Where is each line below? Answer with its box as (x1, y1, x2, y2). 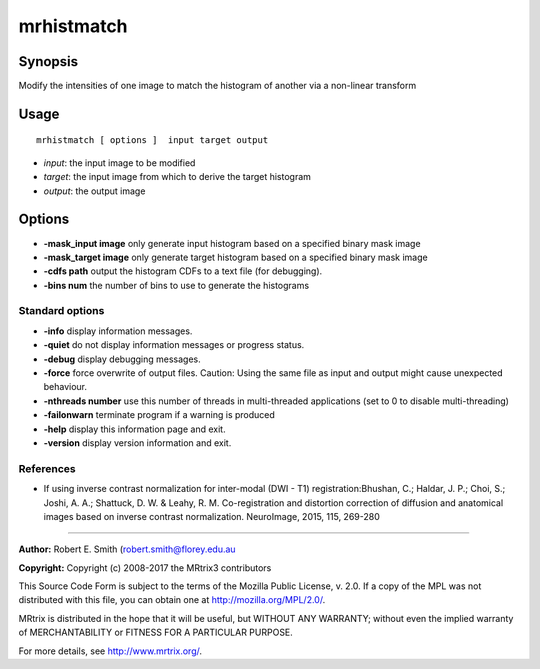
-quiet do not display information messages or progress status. (43, 339, 305, 351)
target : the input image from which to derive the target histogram (43, 171, 312, 183)
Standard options (18, 304, 105, 318)
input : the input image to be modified (43, 156, 196, 169)
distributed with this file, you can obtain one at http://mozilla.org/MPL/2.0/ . (18, 594, 326, 606)
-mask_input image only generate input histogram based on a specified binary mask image (43, 237, 421, 249)
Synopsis (18, 53, 79, 70)
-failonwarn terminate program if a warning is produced (43, 409, 275, 421)
